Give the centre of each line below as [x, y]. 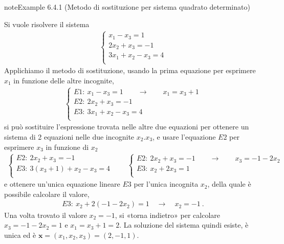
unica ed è [20, 235]
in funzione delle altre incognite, [64, 80]
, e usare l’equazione [184, 137]
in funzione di [67, 147]
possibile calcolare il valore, [47, 194]
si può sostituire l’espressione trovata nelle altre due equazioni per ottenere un [127, 127]
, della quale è [229, 184]
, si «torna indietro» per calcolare [167, 215]
